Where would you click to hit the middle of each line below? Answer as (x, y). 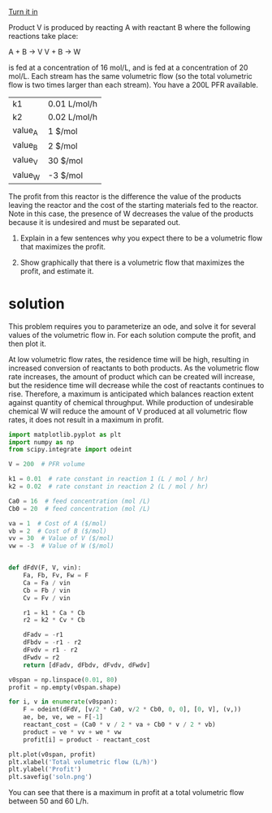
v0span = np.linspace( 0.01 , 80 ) (63, 680)
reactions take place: (43, 36)
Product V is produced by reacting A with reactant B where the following (130, 27)
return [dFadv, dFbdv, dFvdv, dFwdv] (87, 665)
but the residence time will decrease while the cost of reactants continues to (136, 385)
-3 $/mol (65, 175)
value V (25, 161)
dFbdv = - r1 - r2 (52, 642)
